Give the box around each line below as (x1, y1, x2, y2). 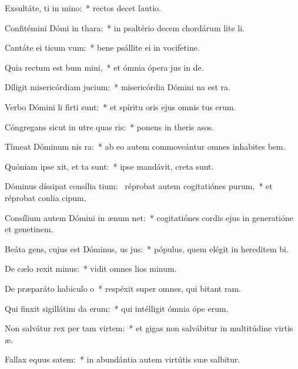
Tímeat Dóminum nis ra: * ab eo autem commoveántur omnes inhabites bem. (5, 140, 286, 153)
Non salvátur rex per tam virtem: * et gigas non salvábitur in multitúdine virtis (5, 322, 293, 334)
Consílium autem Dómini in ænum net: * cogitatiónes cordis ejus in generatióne (5, 211, 293, 223)
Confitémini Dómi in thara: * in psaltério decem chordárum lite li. (5, 21, 245, 34)
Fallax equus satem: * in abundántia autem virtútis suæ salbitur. (5, 353, 240, 365)
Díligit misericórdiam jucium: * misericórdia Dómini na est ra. (5, 81, 230, 93)
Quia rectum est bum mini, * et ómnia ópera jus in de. (5, 61, 204, 73)
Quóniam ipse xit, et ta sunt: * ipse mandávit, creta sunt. (5, 160, 214, 172)
